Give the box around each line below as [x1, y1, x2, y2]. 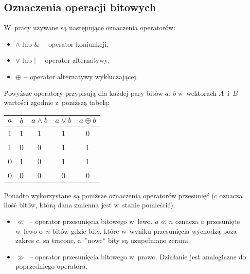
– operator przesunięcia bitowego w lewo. [29, 216, 153, 226]
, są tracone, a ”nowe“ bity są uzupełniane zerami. [39, 235, 190, 245]
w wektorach [178, 87, 217, 98]
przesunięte [206, 216, 240, 226]
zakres [15, 235, 34, 245]
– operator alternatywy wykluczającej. [24, 71, 138, 81]
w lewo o [15, 225, 43, 236]
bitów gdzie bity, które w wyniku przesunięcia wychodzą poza [52, 225, 237, 236]
